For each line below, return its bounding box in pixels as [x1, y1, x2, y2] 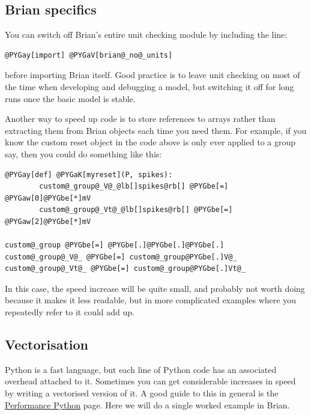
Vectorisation [5, 335, 88, 354]
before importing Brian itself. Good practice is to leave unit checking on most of [5, 68, 300, 81]
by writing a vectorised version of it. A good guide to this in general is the [5, 387, 279, 399]
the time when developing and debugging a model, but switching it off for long [5, 80, 294, 92]
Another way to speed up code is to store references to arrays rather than [5, 112, 276, 125]
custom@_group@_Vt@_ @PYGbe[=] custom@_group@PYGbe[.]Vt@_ [5, 264, 246, 273]
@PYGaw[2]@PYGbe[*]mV [5, 217, 91, 226]
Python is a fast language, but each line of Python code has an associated [5, 363, 277, 375]
